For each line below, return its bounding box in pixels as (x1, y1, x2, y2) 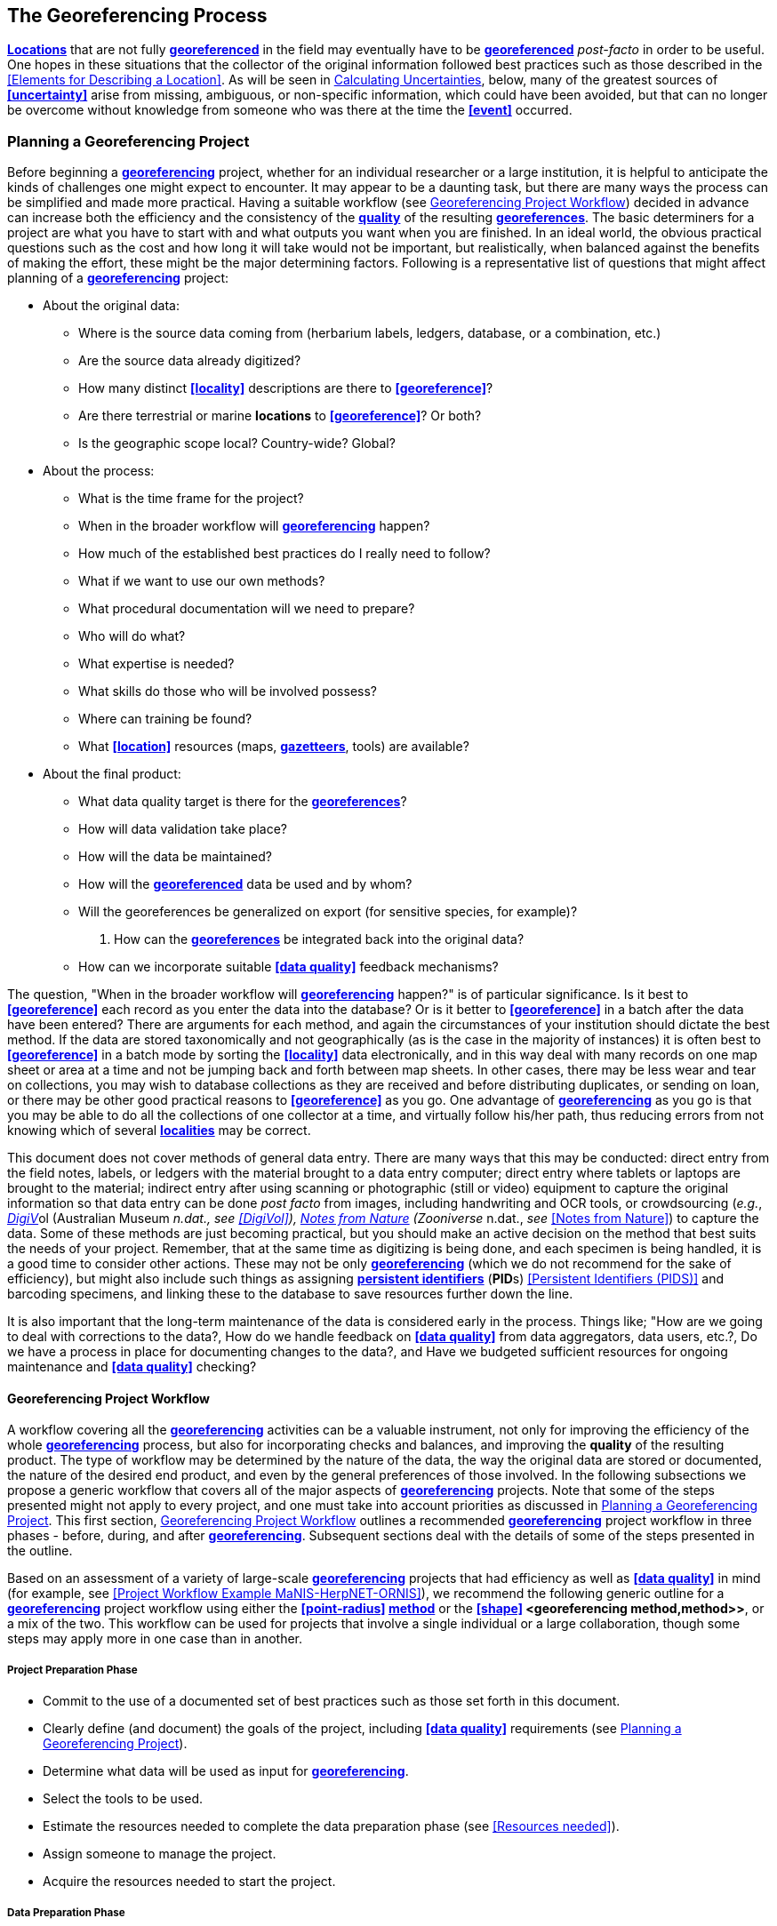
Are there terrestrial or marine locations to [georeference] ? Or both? (78, 408, 482, 424)
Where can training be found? (78, 711, 252, 727)
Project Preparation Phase (7, 1663, 138, 1676)
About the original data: (43, 298, 180, 314)
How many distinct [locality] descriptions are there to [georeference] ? (78, 380, 493, 396)
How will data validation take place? (78, 821, 287, 837)
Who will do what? (78, 628, 186, 644)
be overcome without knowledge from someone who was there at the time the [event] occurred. (7, 102, 573, 118)
